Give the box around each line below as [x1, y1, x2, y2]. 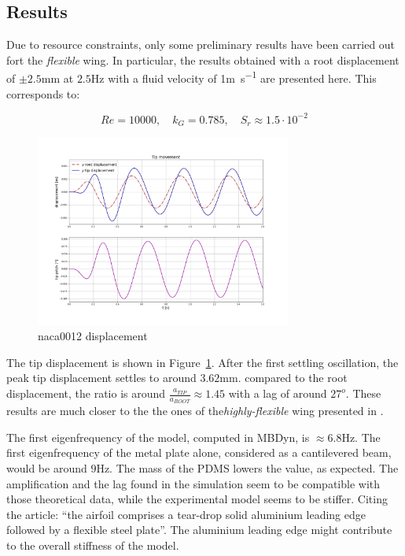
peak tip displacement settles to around [6, 369, 197, 386]
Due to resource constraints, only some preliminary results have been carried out [6, 36, 396, 53]
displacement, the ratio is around [6, 385, 166, 402]
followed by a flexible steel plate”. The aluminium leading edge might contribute [6, 521, 392, 538]
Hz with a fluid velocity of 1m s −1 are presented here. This [90, 68, 377, 87]
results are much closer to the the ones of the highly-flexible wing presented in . [6, 402, 384, 419]
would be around [6, 460, 87, 476]
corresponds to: [6, 85, 80, 102]
